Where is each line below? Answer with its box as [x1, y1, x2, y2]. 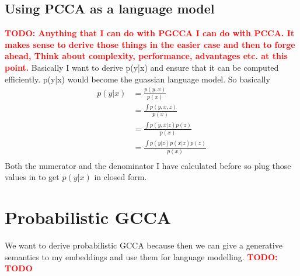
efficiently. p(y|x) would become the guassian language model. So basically [5, 73, 270, 85]
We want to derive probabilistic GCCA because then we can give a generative [5, 239, 282, 251]
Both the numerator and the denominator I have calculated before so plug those [5, 159, 291, 171]
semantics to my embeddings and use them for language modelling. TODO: [5, 250, 278, 263]
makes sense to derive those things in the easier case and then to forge [5, 38, 295, 50]
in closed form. [94, 171, 147, 183]
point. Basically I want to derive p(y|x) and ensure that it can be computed [5, 61, 279, 73]
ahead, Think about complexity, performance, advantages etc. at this [5, 50, 288, 62]
